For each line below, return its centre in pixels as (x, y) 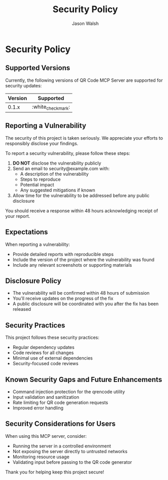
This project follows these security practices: (53, 338)
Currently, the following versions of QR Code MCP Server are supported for (84, 80)
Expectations (27, 232)
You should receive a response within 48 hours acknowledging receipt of (82, 211)
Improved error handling (38, 408)
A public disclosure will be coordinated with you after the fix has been (86, 304)
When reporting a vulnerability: (38, 244)
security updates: (24, 85)
